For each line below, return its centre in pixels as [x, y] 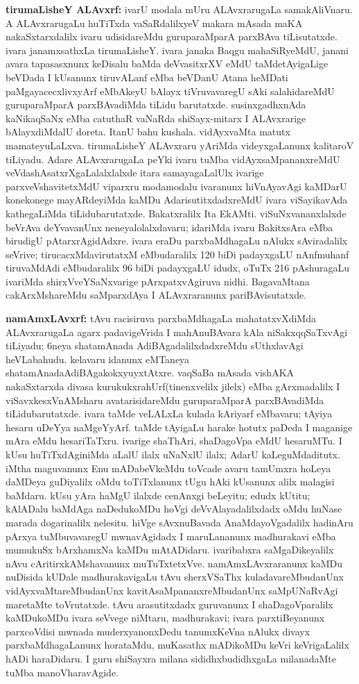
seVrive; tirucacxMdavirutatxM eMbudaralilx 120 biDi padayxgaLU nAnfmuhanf [177, 254]
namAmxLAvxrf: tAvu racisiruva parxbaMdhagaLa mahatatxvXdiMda [161, 318]
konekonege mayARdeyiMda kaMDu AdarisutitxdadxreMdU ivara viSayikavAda [177, 200]
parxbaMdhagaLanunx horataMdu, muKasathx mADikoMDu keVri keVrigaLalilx [177, 645]
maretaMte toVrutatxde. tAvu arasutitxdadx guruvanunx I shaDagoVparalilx [169, 604]
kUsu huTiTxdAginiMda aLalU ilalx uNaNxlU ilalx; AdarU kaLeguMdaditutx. [173, 454]
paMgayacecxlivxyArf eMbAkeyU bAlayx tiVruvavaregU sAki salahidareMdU [170, 91]
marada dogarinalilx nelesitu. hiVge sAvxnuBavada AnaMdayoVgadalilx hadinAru [179, 522]
